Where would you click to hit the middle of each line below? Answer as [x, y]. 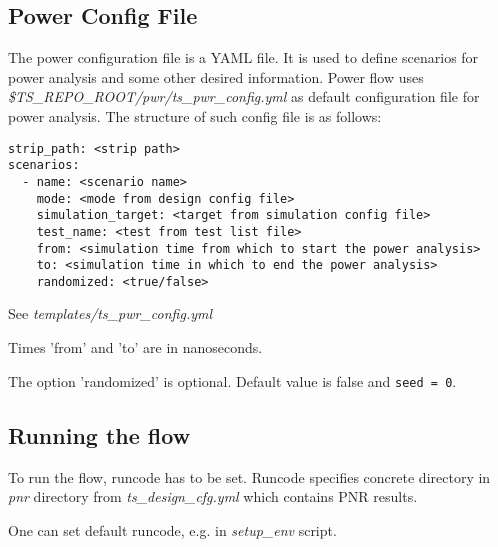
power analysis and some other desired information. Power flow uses [216, 76]
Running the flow [99, 434]
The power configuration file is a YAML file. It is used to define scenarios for [243, 57]
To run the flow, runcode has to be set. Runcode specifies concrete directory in [249, 476]
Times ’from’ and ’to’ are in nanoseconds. [135, 347]
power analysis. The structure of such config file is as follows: [195, 115]
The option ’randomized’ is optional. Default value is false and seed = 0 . [232, 380]
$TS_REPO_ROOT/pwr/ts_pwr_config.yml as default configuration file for [244, 96]
